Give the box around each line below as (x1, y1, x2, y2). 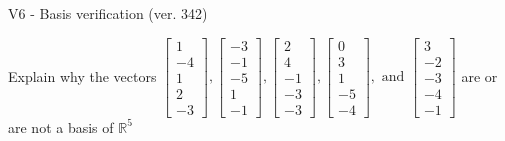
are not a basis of (8, 116, 114, 137)
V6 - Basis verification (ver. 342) (8, 3, 208, 23)
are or (461, 65, 498, 86)
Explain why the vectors (8, 65, 157, 86)
